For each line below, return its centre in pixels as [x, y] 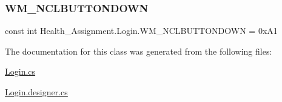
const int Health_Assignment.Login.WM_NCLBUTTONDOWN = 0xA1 [141, 31]
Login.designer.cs [36, 92]
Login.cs [20, 71]
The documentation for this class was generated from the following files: [139, 51]
